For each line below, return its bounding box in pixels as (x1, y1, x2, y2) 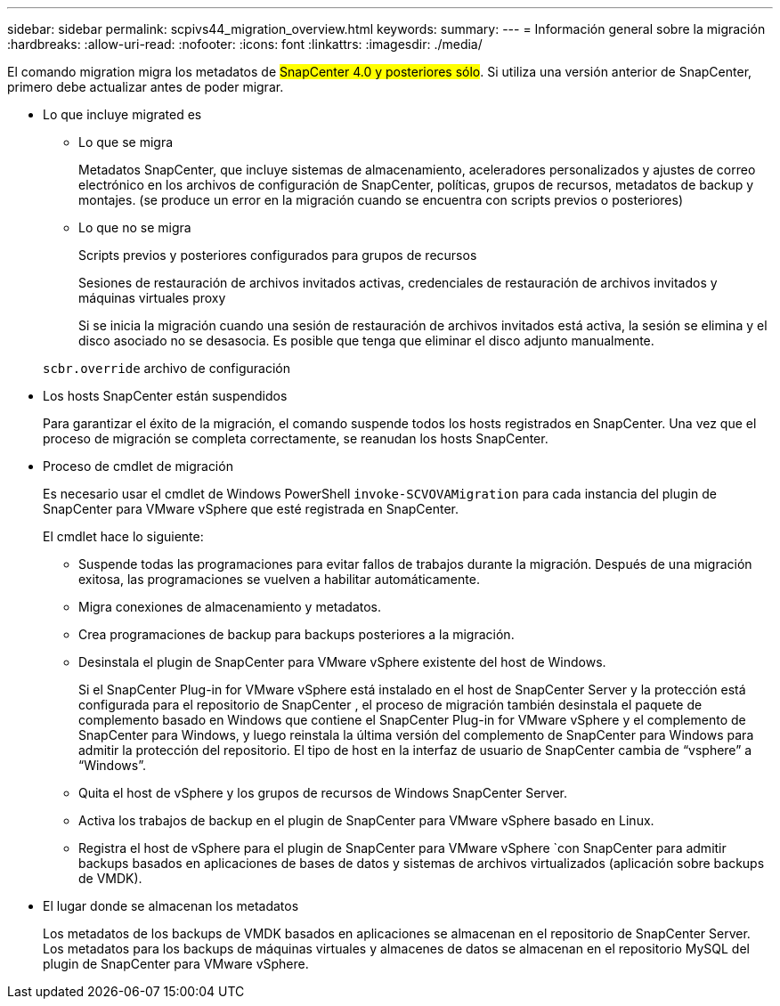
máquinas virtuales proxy (78, 290, 226, 305)
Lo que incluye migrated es (43, 107, 202, 122)
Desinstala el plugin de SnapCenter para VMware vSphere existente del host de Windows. (78, 654, 606, 669)
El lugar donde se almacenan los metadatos (43, 898, 299, 913)
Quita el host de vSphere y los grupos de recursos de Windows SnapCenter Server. (78, 785, 568, 800)
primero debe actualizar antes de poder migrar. (7, 79, 284, 94)
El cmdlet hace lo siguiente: (43, 529, 204, 544)
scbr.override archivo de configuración (43, 361, 290, 376)
